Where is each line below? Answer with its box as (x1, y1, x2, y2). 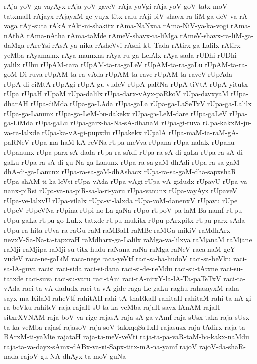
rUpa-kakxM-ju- (202, 118, 252, 128)
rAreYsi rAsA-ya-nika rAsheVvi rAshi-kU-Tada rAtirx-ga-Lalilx (27, 40, 219, 50)
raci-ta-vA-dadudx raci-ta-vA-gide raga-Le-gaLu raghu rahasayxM (22, 283, 223, 293)
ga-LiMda (4, 118, 33, 128)
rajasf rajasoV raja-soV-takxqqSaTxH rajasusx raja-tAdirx (44, 321, 222, 332)
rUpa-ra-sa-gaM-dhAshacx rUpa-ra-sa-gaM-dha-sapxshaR (61, 166, 236, 177)
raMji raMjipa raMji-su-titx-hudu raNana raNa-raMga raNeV (4, 243, 191, 254)
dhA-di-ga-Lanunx (4, 166, 59, 177)
